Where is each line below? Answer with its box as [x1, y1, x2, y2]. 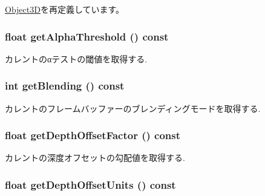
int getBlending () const [5, 78, 125, 93]
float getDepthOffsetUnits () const [5, 177, 176, 192]
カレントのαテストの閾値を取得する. [5, 52, 148, 65]
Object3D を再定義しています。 [5, 3, 125, 15]
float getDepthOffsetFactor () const [5, 128, 181, 143]
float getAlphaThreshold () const [5, 28, 169, 44]
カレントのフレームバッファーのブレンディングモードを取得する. [5, 102, 261, 114]
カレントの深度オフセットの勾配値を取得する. [5, 151, 185, 164]
